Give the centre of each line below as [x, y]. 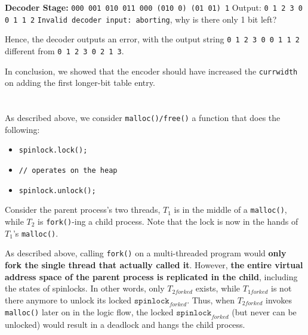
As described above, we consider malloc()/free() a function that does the [143, 118]
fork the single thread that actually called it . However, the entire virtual [154, 264]
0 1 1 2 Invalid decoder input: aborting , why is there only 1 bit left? [141, 19]
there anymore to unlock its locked [68, 300]
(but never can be [264, 312]
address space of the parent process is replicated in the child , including [151, 276]
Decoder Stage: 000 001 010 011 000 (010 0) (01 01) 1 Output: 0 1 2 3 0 [154, 7]
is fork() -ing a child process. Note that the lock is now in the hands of [168, 221]
